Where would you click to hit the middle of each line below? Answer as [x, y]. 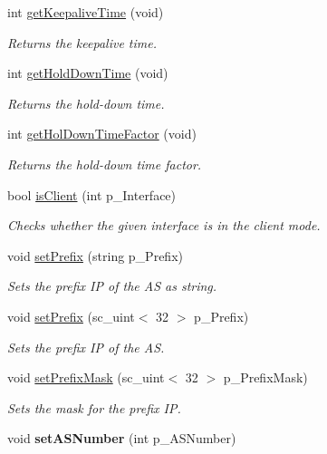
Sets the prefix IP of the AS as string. [112, 286]
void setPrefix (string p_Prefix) [95, 255]
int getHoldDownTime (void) [88, 73]
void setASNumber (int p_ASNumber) [122, 438]
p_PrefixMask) [265, 377]
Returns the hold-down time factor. [105, 164]
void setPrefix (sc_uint [71, 316]
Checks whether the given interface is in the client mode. [164, 225]
